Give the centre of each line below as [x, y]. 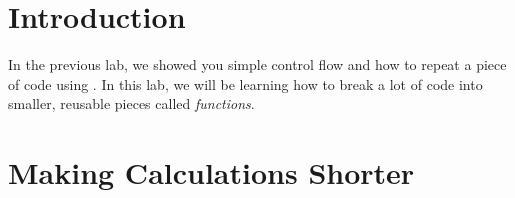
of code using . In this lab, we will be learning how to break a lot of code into [245, 83]
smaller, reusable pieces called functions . [131, 103]
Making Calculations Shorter [211, 172]
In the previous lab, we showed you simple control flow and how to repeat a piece [257, 64]
